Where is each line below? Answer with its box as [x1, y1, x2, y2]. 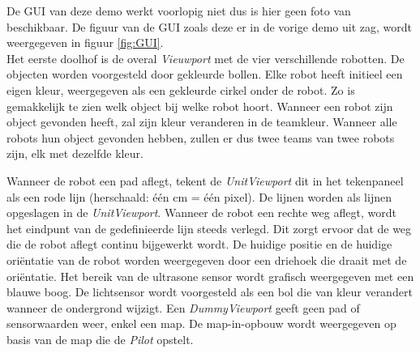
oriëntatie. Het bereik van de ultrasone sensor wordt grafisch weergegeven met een [6, 267, 414, 284]
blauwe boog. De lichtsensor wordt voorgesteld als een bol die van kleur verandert [6, 283, 413, 300]
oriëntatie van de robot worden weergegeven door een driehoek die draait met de [6, 251, 407, 268]
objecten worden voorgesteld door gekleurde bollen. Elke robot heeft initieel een [6, 66, 403, 83]
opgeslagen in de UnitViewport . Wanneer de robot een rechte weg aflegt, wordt [6, 204, 396, 221]
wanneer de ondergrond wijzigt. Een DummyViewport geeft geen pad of [6, 299, 360, 316]
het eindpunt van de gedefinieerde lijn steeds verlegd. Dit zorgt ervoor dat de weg [6, 219, 412, 236]
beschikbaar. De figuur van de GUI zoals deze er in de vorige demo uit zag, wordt [6, 18, 412, 35]
